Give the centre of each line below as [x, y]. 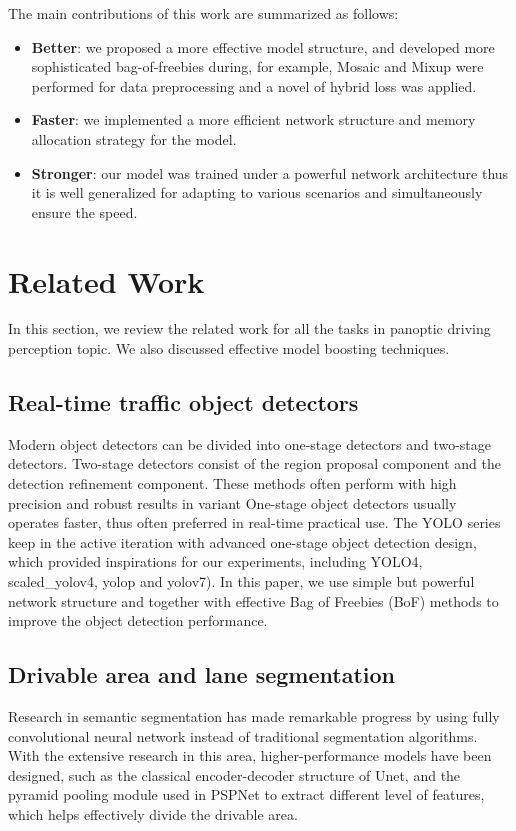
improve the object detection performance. [138, 620]
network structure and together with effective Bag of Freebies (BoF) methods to [253, 600]
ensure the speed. [84, 211]
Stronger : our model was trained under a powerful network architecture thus [270, 172]
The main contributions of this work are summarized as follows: [203, 13]
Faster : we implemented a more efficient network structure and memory [253, 119]
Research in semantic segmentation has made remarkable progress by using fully [254, 716]
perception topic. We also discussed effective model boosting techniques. [229, 348]
